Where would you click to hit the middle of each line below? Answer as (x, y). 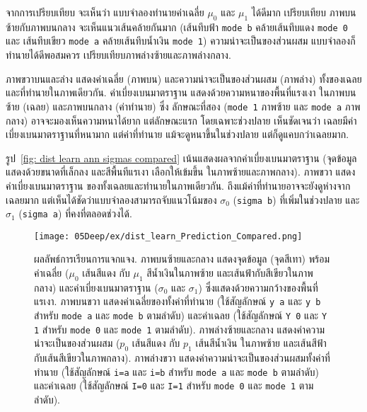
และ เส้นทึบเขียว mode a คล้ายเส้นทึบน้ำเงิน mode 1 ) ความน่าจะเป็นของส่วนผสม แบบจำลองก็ (181, 41)
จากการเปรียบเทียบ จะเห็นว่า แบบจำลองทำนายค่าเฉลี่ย (105, 12)
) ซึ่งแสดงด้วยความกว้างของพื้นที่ (258, 287)
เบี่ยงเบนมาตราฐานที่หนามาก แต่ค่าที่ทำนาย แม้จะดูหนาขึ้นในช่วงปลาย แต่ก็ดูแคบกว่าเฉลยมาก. (177, 134)
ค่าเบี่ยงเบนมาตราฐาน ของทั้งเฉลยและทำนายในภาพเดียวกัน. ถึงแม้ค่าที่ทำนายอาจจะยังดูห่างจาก (178, 185)
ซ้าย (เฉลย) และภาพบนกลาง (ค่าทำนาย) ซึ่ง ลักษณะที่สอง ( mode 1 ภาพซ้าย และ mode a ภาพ (183, 106)
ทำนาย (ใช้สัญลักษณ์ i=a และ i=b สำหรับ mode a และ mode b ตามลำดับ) (177, 371)
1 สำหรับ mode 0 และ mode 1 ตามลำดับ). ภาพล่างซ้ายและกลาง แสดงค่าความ (180, 329)
